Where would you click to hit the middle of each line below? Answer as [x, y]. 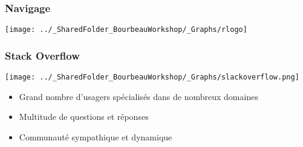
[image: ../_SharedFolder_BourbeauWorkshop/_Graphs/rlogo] [126, 30]
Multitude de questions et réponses [84, 117]
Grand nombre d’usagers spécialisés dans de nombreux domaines [138, 96]
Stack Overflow [42, 55]
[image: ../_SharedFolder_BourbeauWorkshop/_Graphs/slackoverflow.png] [152, 77]
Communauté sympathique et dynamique [96, 136]
